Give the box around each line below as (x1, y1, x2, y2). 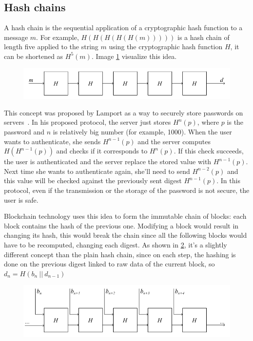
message (4, 32, 28, 42)
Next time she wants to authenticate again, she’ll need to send (4, 166, 190, 176)
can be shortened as (4, 51, 63, 61)
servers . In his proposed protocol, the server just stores (4, 117, 171, 127)
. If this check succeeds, (174, 146, 244, 156)
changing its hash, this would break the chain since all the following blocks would (4, 230, 247, 240)
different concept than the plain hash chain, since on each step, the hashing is (4, 249, 236, 259)
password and (4, 127, 45, 137)
